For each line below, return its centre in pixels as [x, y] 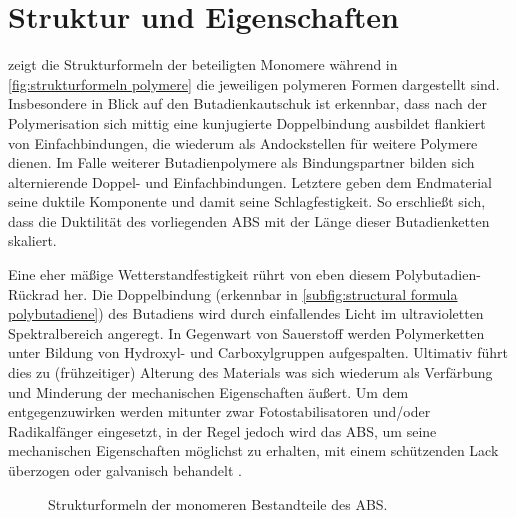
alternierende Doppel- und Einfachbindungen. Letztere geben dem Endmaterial [250, 181]
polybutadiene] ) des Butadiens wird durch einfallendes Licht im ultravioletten [246, 313]
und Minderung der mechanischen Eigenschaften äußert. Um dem [208, 391]
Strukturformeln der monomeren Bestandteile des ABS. [218, 503]
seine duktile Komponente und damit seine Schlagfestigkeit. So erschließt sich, [247, 201]
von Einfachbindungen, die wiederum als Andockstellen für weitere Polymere [243, 142]
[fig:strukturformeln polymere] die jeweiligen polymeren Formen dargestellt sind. [254, 83]
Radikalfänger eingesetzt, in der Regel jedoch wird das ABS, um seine [222, 430]
